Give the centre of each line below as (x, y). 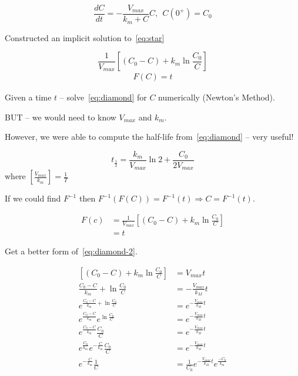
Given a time (28, 97)
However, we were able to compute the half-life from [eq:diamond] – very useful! (149, 137)
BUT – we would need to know (61, 117)
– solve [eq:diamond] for (103, 97)
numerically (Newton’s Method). (217, 97)
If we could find (33, 198)
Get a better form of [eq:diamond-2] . (71, 251)
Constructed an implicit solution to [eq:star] (85, 37)
